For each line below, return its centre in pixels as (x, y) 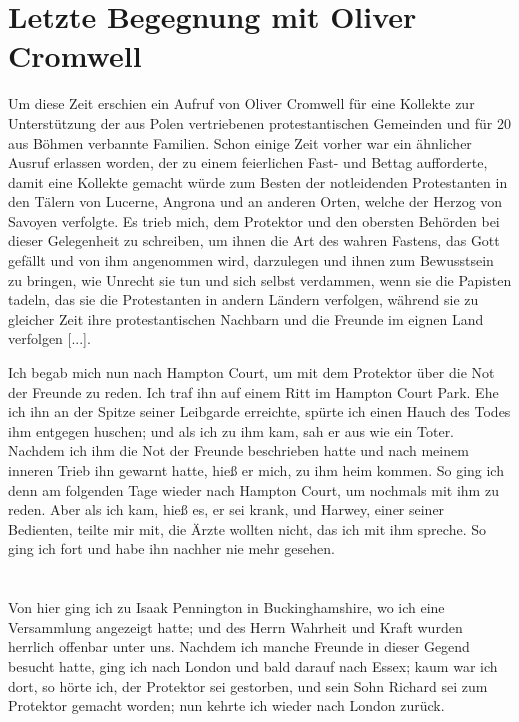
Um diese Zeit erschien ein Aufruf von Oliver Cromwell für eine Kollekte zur (241, 103)
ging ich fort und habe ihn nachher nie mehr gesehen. (171, 548)
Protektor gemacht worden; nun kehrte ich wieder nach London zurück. (226, 705)
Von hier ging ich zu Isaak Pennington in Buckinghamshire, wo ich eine (226, 607)
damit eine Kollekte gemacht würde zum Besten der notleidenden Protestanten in (258, 181)
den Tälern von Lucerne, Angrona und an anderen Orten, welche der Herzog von (255, 201)
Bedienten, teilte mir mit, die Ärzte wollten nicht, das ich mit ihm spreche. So (247, 528)
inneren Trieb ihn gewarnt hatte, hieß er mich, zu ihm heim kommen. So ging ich (256, 470)
